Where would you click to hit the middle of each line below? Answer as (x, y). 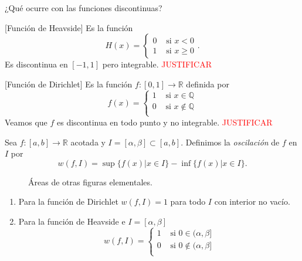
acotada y (88, 142)
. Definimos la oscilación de (230, 142)
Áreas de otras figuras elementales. (90, 182)
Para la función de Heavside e (72, 221)
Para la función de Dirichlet (68, 201)
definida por (208, 84)
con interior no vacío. (252, 201)
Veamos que (26, 122)
